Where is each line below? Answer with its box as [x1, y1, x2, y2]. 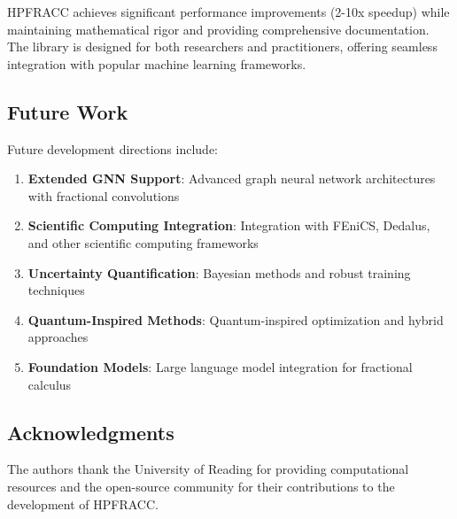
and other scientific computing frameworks [27, 233, 259, 252]
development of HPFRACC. [7, 494, 159, 513]
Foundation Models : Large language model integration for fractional [27, 357, 413, 376]
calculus [27, 375, 72, 393]
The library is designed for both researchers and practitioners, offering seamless [7, 37, 438, 56]
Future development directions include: [7, 139, 218, 158]
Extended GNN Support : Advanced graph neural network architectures [27, 169, 436, 188]
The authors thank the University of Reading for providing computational [7, 460, 409, 478]
